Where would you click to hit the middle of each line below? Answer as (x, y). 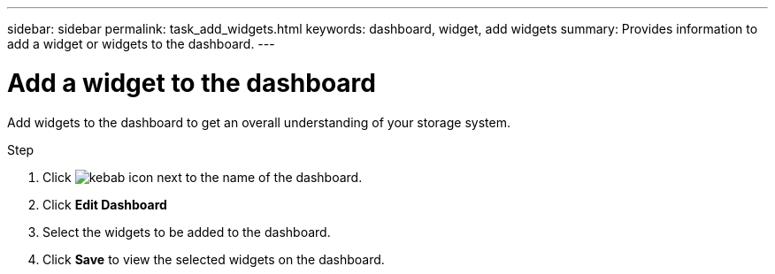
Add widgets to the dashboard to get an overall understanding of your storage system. (259, 122)
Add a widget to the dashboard (192, 83)
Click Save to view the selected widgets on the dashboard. (214, 259)
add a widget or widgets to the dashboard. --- (141, 44)
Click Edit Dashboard (105, 204)
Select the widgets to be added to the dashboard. (187, 232)
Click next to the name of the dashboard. (203, 177)
